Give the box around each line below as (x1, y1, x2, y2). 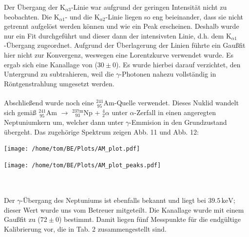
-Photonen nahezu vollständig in (119, 69, 216, 79)
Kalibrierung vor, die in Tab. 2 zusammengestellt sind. (4, 223, 167, 234)
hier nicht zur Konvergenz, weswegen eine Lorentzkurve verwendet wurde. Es (4, 49, 233, 59)
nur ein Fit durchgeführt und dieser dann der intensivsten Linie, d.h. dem (4, 30, 224, 40)
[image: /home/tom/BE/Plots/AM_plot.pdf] (4, 145, 140, 153)
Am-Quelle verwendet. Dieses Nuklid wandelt (103, 97, 239, 107)
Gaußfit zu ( (4, 214, 40, 224)
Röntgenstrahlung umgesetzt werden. (4, 78, 115, 88)
